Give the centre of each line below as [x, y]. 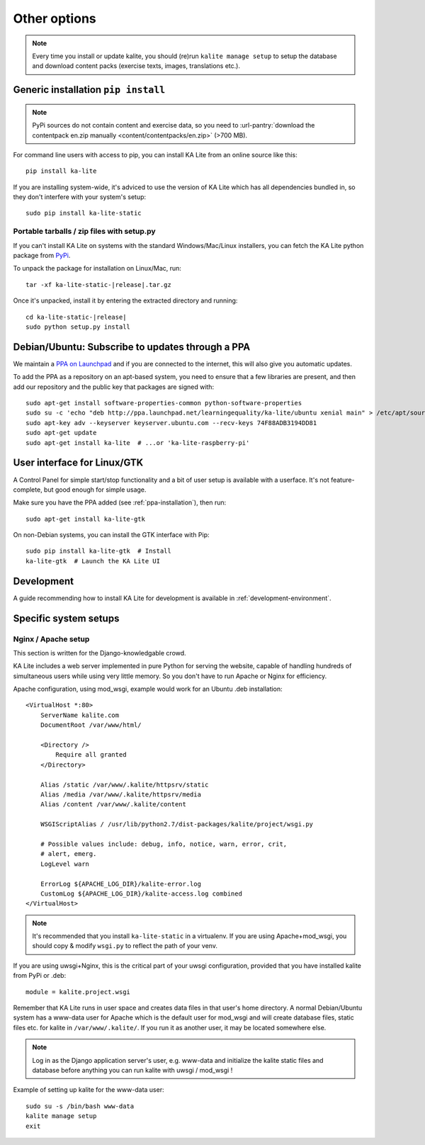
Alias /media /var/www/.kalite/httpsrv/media [121, 794]
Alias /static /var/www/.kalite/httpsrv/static [124, 784]
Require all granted [91, 755]
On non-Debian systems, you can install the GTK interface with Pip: [111, 535]
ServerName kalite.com [80, 715]
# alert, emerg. [68, 854]
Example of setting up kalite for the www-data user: [89, 1090]
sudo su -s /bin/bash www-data [80, 1106]
